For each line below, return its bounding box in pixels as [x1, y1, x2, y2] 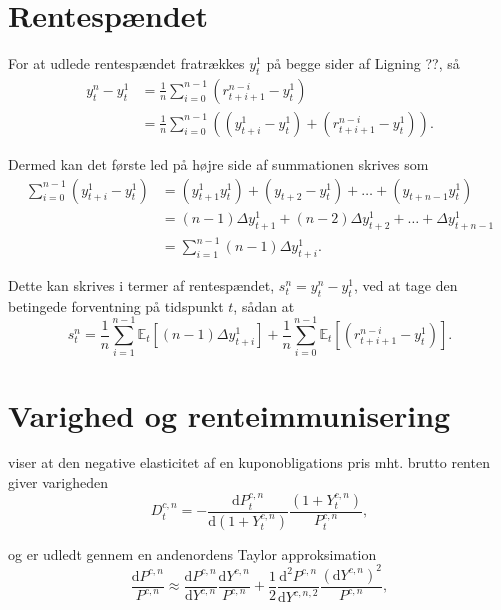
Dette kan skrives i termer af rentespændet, [8, 274, 275, 295]
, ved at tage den [353, 274, 458, 295]
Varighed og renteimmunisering [8, 394, 451, 435]
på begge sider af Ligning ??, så [266, 53, 460, 74]
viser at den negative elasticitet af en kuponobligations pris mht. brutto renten [8, 452, 490, 473]
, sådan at [233, 295, 295, 316]
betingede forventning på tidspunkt [8, 295, 224, 316]
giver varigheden [8, 472, 109, 493]
